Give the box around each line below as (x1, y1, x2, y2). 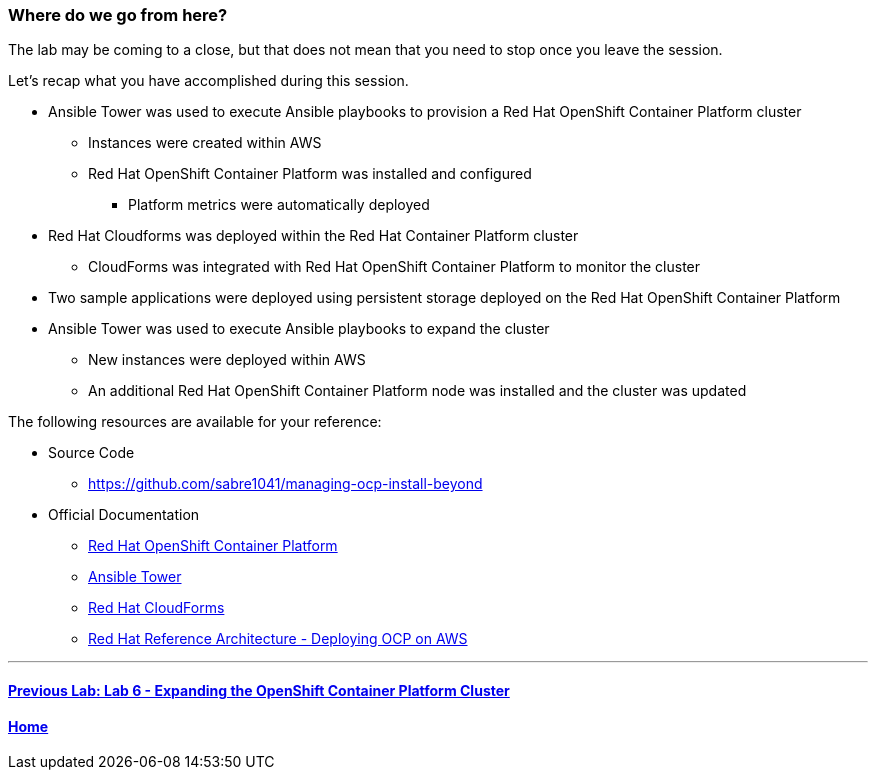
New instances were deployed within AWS (88, 351, 366, 369)
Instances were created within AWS (88, 134, 322, 152)
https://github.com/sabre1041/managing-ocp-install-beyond (88, 475, 483, 493)
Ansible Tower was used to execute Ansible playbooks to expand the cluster (48, 320, 550, 338)
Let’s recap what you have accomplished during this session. (8, 72, 409, 90)
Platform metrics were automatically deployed (128, 196, 430, 214)
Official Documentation (48, 506, 200, 524)
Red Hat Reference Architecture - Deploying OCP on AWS (88, 630, 468, 648)
